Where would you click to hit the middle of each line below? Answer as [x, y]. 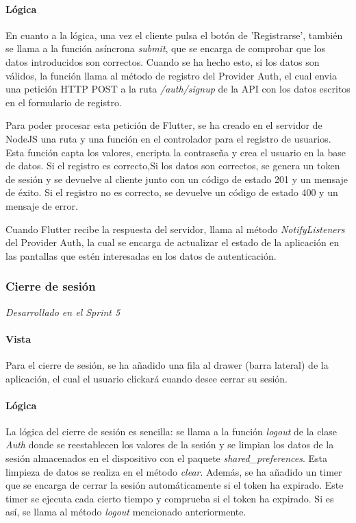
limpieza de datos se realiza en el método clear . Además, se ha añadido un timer [174, 471]
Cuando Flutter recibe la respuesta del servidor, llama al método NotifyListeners [175, 229]
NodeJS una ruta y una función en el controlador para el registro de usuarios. [168, 138]
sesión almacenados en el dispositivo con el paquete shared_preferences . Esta [166, 458]
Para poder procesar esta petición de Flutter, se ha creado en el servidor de [164, 125]
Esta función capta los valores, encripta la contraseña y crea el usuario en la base [176, 152]
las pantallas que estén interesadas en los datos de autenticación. [141, 255]
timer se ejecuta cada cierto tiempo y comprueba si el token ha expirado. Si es [170, 498]
